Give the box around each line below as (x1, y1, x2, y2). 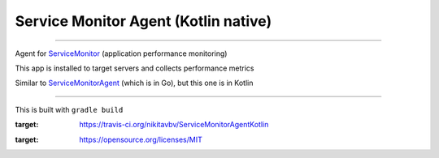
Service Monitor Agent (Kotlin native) (15, 12, 272, 30)
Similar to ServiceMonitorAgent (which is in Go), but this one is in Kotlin (15, 78, 254, 88)
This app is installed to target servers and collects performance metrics (15, 63, 255, 73)
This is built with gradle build (15, 105, 124, 114)
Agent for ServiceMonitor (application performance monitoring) (15, 49, 228, 58)
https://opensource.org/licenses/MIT (79, 135, 202, 144)
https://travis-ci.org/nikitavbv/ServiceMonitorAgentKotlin (79, 120, 269, 130)
